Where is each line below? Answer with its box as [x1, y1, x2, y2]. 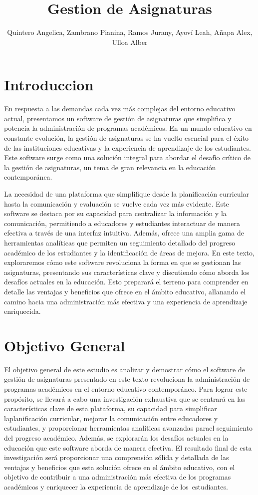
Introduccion [4, 74, 94, 95]
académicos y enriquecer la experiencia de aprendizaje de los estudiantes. [4, 481, 228, 492]
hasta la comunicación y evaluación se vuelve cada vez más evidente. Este [4, 198, 229, 209]
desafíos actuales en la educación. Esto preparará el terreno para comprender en [4, 276, 249, 287]
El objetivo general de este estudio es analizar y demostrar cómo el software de [4, 364, 245, 374]
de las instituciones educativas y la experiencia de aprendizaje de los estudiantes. [4, 142, 251, 153]
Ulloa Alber [112, 36, 148, 47]
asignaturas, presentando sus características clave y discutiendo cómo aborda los [4, 266, 250, 277]
